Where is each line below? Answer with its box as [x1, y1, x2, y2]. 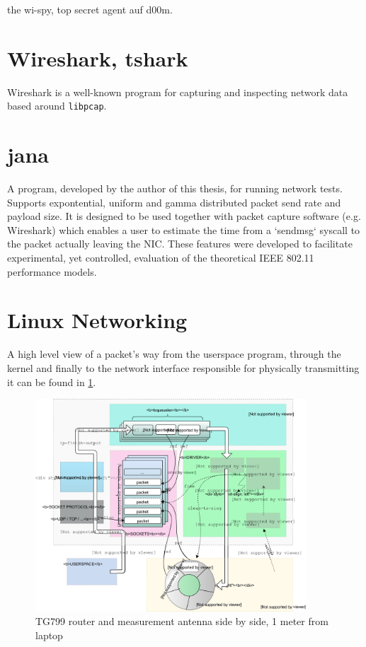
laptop [35, 627, 63, 642]
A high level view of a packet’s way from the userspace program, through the [7, 346, 341, 361]
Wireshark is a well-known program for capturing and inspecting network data [7, 84, 348, 99]
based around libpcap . [7, 98, 107, 113]
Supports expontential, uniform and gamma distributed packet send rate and [7, 194, 341, 209]
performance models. [7, 264, 97, 279]
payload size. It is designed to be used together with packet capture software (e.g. [7, 209, 361, 223]
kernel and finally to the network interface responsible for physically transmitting [7, 360, 360, 375]
